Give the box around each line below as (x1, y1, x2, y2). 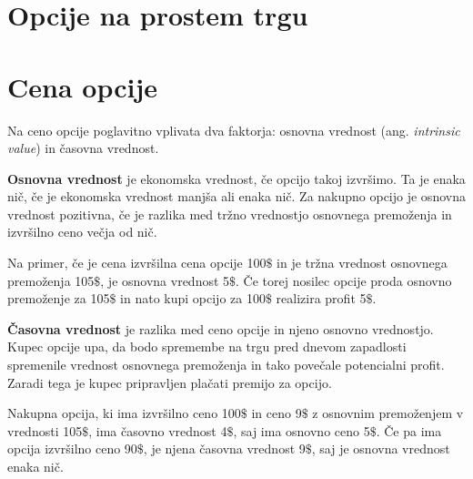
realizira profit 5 (276, 289, 367, 308)
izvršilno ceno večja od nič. (7, 222, 157, 241)
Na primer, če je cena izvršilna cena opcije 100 (7, 253, 267, 272)
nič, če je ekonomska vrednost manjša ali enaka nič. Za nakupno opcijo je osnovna (7, 187, 466, 206)
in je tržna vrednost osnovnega (277, 253, 448, 272)
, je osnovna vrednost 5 (100, 270, 230, 290)
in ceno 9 (251, 403, 302, 423)
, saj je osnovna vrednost (311, 439, 450, 458)
